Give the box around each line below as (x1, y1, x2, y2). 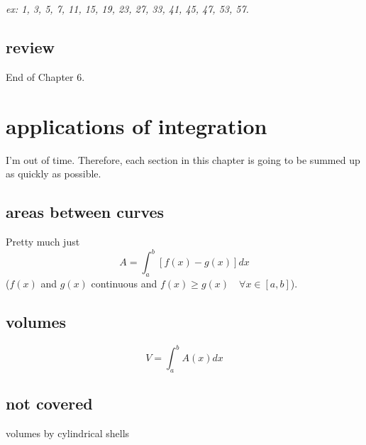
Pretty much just (6, 234, 80, 248)
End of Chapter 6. (6, 69, 85, 84)
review (6, 35, 55, 57)
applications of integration (6, 111, 267, 140)
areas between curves (6, 201, 165, 223)
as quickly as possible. (6, 166, 101, 181)
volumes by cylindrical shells (6, 426, 130, 441)
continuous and (91, 275, 157, 290)
